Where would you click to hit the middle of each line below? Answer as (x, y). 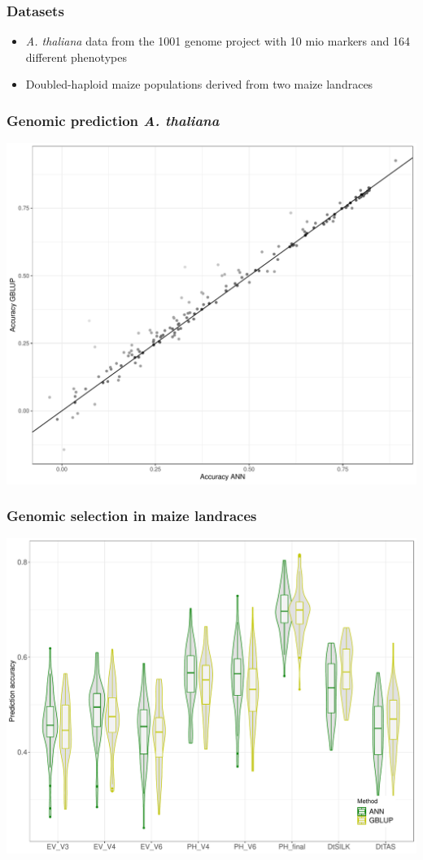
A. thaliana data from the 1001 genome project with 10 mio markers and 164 (218, 41)
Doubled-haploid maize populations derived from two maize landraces (199, 84)
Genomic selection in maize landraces (132, 516)
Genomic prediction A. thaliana (113, 120)
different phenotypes (76, 56)
